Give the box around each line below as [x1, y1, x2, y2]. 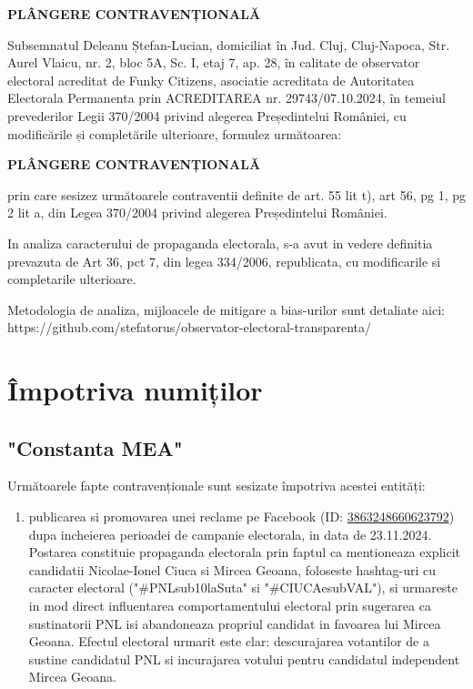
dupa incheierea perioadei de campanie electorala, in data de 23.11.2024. [28, 524, 432, 543]
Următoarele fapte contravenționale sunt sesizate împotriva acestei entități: [7, 476, 426, 495]
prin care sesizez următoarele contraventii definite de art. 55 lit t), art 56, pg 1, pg [7, 185, 467, 204]
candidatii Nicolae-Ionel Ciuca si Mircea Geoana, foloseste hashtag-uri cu [28, 560, 437, 579]
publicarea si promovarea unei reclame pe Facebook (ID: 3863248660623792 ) [28, 507, 455, 526]
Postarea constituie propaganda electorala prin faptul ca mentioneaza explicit [28, 542, 460, 562]
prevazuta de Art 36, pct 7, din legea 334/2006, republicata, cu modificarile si [7, 251, 441, 270]
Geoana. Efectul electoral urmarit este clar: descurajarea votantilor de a [28, 632, 429, 651]
